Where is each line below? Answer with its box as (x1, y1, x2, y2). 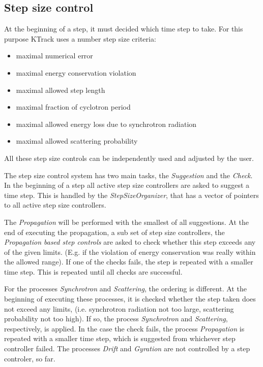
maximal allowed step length (16, 84, 105, 95)
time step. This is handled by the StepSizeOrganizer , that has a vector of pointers (4, 189, 259, 200)
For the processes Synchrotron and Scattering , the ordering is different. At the (4, 283, 247, 294)
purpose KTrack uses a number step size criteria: (4, 33, 156, 44)
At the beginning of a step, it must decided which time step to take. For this (4, 23, 243, 34)
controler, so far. (4, 353, 55, 363)
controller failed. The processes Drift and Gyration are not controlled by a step (4, 343, 250, 354)
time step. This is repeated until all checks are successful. (4, 266, 183, 277)
